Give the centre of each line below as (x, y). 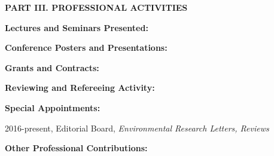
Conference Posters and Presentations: (86, 48)
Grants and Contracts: (52, 67)
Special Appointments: (53, 107)
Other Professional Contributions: (76, 148)
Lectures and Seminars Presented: (77, 27)
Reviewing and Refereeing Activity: (80, 88)
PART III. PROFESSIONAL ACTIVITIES (96, 7)
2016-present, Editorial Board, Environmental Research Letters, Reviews (137, 128)
